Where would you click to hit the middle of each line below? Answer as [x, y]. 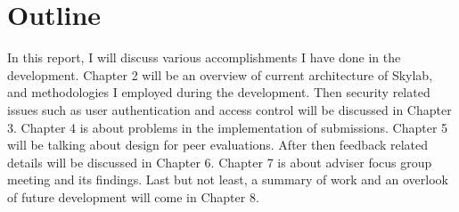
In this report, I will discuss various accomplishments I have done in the [204, 57]
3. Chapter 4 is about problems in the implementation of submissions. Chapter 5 [228, 127]
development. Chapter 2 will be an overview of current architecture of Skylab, [220, 74]
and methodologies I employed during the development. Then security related [219, 92]
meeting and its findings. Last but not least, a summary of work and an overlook [228, 179]
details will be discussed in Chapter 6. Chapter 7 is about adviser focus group [220, 162]
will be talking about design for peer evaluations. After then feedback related [218, 145]
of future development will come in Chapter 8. [133, 196]
